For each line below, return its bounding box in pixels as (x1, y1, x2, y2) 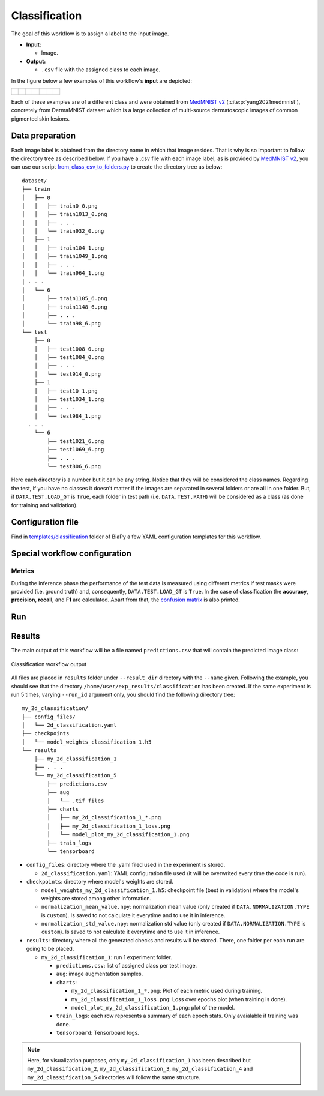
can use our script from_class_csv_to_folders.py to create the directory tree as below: (11, 163, 223, 170)
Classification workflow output (11, 660, 87, 667)
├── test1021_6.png (47, 438, 104, 444)
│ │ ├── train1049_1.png (22, 253, 107, 260)
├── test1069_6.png (47, 446, 104, 453)
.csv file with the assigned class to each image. (41, 66, 161, 73)
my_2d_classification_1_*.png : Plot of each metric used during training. (71, 987, 263, 995)
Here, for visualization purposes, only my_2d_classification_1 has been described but (27, 1056, 251, 1064)
